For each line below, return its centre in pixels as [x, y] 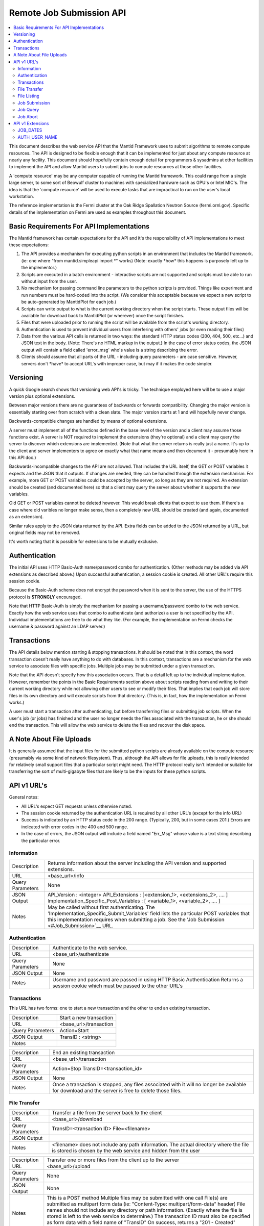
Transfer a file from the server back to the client [107, 1113]
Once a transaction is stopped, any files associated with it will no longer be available [149, 1084]
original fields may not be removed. [45, 533]
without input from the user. [49, 281]
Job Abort [28, 116]
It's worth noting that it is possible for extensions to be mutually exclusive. [84, 541]
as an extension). [26, 517]
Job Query [28, 110]
